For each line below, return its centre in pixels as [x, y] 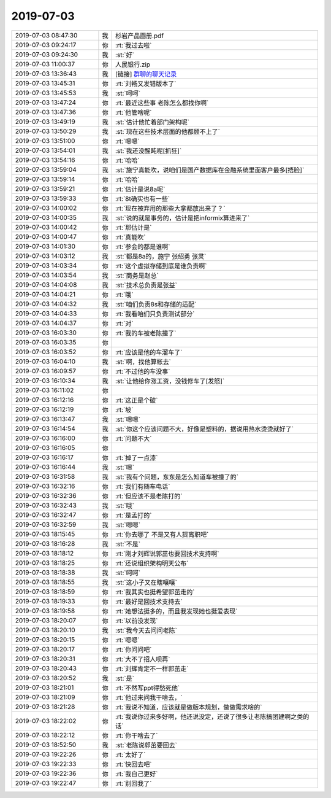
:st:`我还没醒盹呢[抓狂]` [148, 150]
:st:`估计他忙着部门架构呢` [152, 122]
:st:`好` [125, 55]
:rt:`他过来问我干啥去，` [149, 697]
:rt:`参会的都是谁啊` [143, 247]
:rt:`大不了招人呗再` [143, 659]
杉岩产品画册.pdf [139, 36]
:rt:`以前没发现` [136, 621]
